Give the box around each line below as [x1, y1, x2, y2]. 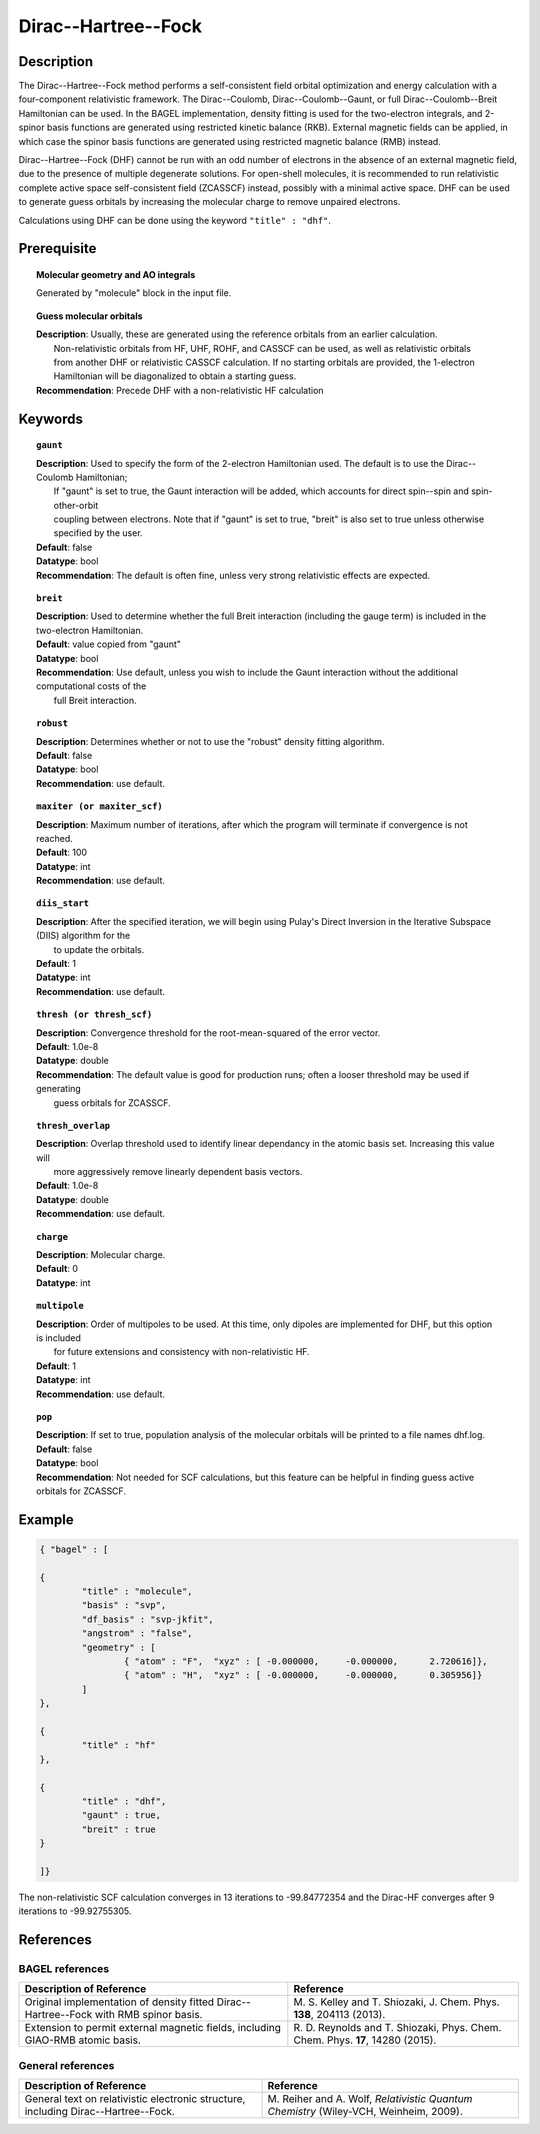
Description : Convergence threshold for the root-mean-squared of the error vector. [36, 1026, 381, 1039]
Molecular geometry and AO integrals [36, 268, 196, 280]
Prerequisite [18, 240, 97, 257]
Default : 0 [36, 1263, 79, 1275]
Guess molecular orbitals [36, 310, 144, 322]
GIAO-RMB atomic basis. [24, 2033, 142, 2047]
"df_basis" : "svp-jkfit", [81, 1613, 214, 1625]
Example [18, 1511, 74, 1528]
